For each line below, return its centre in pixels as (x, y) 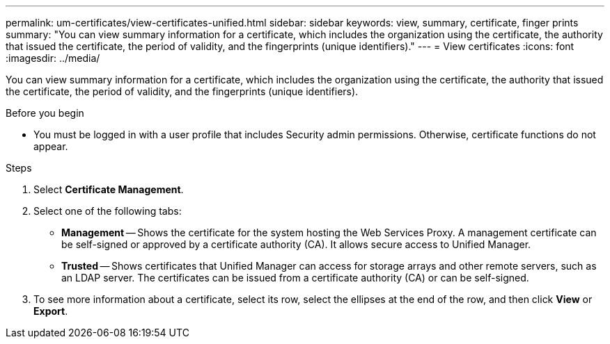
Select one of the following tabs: (108, 211)
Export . (51, 311)
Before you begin (45, 113)
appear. (51, 146)
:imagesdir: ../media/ (53, 58)
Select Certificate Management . (109, 189)
